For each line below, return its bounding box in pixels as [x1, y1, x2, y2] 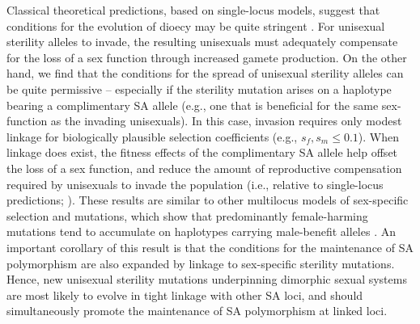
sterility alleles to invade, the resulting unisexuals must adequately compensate [6, 33, 398, 50]
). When [358, 128, 399, 145]
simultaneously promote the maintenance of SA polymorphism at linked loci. [6, 302, 388, 319]
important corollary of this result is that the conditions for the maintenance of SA [6, 238, 414, 255]
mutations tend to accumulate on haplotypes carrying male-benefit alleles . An [6, 223, 396, 240]
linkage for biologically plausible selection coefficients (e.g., [6, 128, 298, 145]
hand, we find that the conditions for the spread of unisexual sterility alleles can [6, 65, 404, 82]
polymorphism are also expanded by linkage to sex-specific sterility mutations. [6, 255, 395, 271]
